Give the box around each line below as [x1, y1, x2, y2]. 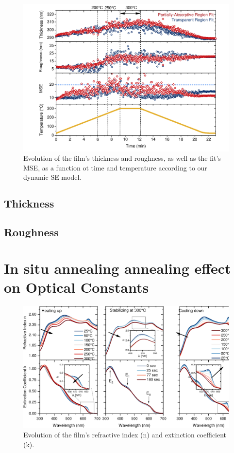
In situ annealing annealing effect [4, 258, 231, 278]
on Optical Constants [4, 277, 149, 297]
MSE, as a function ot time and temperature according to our [23, 162, 207, 172]
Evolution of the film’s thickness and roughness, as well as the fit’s [23, 153, 221, 163]
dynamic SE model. [23, 172, 82, 182]
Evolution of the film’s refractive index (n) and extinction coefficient [23, 430, 227, 440]
